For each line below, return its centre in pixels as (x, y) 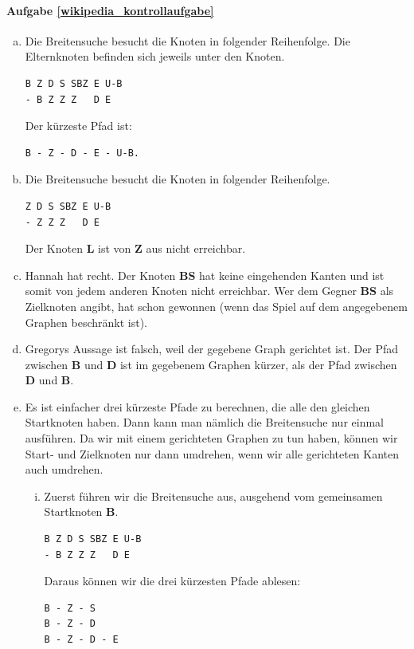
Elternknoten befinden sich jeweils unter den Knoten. (155, 56)
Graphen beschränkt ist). (86, 322)
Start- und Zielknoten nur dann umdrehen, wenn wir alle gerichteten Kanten (212, 453)
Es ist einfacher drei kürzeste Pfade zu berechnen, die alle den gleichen (197, 406)
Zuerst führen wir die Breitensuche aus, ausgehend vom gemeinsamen (213, 496)
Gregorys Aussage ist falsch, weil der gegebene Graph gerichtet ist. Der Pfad (212, 349)
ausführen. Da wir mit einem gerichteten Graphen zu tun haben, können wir (211, 438)
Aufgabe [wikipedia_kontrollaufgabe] (110, 10)
